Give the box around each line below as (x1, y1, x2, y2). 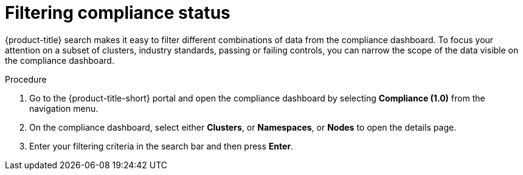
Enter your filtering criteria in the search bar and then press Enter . (29, 140, 294, 151)
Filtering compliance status (5, 2, 230, 23)
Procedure (5, 74, 47, 84)
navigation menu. (29, 103, 99, 114)
